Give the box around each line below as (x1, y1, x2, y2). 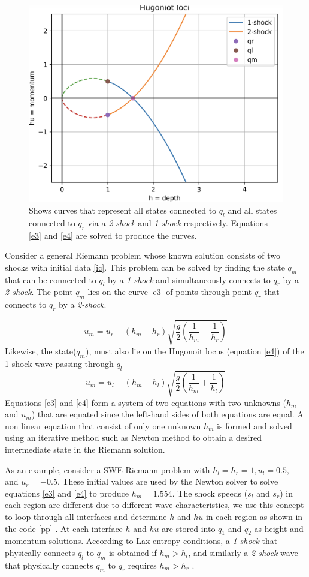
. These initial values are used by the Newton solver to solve (57, 475, 278, 488)
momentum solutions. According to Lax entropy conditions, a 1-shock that (5, 534, 278, 547)
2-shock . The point (5, 286, 73, 298)
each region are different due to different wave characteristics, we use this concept (5, 498, 304, 511)
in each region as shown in (205, 510, 303, 522)
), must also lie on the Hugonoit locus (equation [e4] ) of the (85, 345, 304, 357)
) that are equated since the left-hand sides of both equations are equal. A (31, 408, 304, 420)
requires (128, 558, 157, 571)
